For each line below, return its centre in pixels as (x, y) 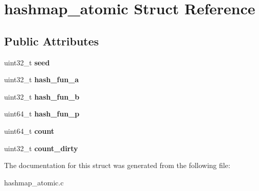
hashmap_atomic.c (34, 182)
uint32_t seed (27, 62)
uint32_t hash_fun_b (42, 96)
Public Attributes (52, 41)
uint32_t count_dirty (41, 148)
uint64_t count (29, 130)
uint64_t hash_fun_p (42, 114)
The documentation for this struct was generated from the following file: (117, 165)
